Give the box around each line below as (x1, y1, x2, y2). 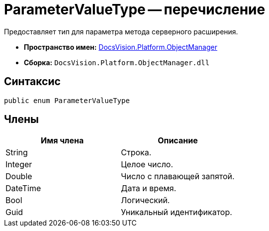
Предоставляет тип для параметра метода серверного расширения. (4, 27, 238, 36)
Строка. (121, 147, 152, 158)
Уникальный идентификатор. (121, 207, 232, 218)
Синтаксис (4, 75, 61, 88)
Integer (5, 159, 32, 170)
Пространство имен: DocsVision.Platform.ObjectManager (24, 42, 217, 51)
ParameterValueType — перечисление (4, 1, 266, 18)
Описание (158, 135, 198, 146)
